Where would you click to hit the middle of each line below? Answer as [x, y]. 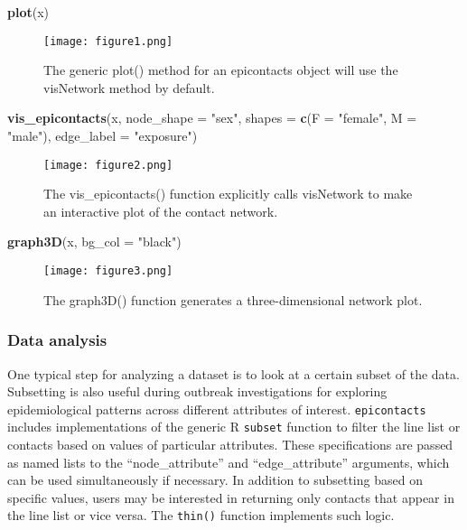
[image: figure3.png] [108, 271]
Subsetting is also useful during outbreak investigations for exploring [197, 391]
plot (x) [28, 12]
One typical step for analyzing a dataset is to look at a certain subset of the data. [233, 373]
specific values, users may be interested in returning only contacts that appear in [231, 497]
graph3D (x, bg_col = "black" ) [94, 242]
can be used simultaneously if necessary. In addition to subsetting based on [215, 480]
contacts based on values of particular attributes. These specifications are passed [230, 445]
